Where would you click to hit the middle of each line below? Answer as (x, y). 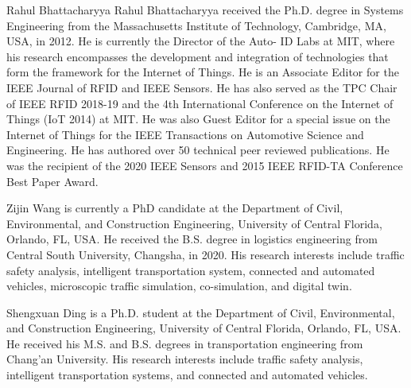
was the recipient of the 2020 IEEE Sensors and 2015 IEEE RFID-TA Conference (205, 165)
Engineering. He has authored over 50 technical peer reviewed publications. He (198, 150)
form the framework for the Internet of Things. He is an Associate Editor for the (203, 72)
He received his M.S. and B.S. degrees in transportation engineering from (185, 343)
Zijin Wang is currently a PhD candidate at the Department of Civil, (175, 208)
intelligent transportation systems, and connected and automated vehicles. (187, 375)
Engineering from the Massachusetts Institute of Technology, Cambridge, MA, (196, 25)
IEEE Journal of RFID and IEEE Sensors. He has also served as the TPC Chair (202, 87)
